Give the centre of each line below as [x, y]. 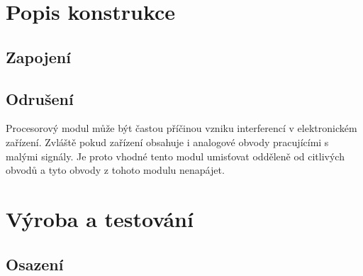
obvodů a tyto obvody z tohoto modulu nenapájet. [115, 170]
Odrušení [40, 98]
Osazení [35, 264]
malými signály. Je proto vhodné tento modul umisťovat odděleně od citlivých [175, 156]
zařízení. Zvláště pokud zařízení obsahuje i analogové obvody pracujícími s [167, 142]
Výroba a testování [100, 218]
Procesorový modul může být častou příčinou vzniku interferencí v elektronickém [181, 128]
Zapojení [38, 56]
